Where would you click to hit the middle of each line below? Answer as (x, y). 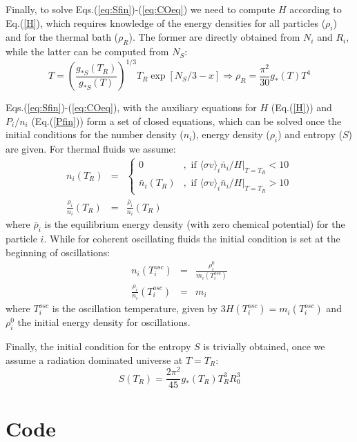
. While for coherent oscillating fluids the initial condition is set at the (192, 239)
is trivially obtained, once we (264, 346)
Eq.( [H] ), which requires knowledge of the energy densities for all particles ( (166, 22)
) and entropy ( (310, 134)
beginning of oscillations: (58, 252)
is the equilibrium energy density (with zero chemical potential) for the (195, 224)
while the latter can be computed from (87, 51)
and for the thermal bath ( (62, 37)
